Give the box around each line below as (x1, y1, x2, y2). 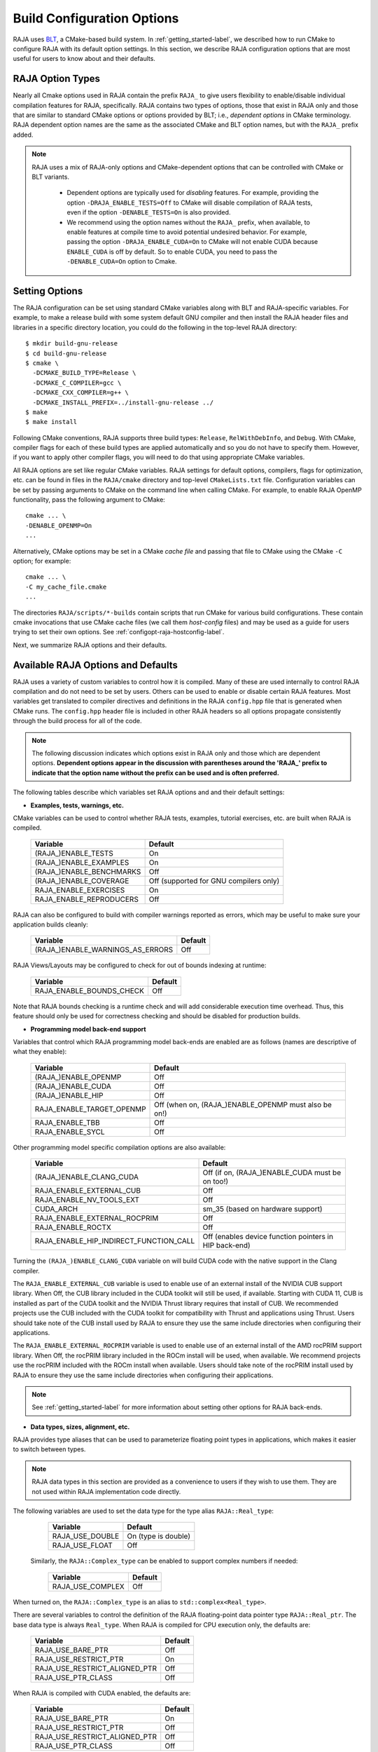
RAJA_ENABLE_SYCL (34, 1127, 105, 1137)
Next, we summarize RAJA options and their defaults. (13, 641, 167, 649)
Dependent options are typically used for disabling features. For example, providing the (66, 189, 319, 197)
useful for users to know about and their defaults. (13, 55, 155, 63)
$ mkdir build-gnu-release (25, 340, 118, 348)
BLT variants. (31, 172, 70, 181)
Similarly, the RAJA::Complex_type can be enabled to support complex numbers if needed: (30, 1556, 298, 1566)
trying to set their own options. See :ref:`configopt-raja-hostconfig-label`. (13, 628, 225, 636)
